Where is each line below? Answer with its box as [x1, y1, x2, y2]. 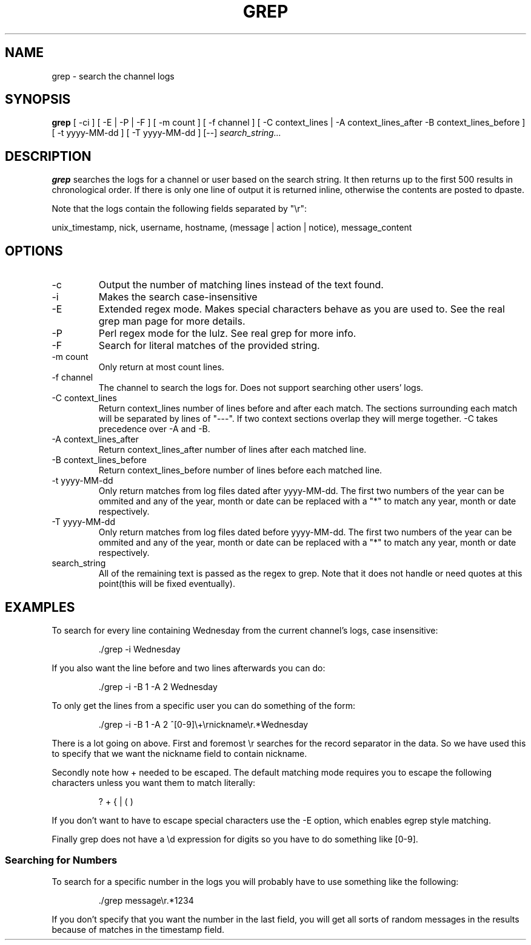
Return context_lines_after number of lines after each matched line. [98, 444, 367, 455]
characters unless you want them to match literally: [52, 777, 256, 788]
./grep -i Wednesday [98, 643, 181, 654]
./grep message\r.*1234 [98, 895, 194, 906]
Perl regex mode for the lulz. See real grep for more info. [98, 327, 356, 340]
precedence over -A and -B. [98, 424, 210, 435]
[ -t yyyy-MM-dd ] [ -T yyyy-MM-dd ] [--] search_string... [52, 127, 281, 138]
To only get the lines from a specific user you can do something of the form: [52, 700, 356, 711]
